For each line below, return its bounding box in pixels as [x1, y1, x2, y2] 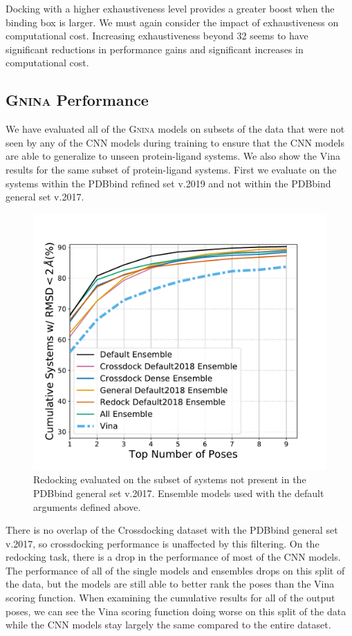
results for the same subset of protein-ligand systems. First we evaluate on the [6, 162, 337, 176]
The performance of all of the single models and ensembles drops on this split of [6, 563, 345, 577]
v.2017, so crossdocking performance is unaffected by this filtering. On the [6, 536, 319, 550]
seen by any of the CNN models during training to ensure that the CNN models [6, 135, 345, 149]
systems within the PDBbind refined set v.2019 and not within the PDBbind [6, 176, 331, 190]
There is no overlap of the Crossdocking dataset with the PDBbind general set [6, 523, 338, 537]
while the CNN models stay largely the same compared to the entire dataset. [6, 617, 331, 632]
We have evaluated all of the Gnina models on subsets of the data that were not [6, 122, 345, 136]
